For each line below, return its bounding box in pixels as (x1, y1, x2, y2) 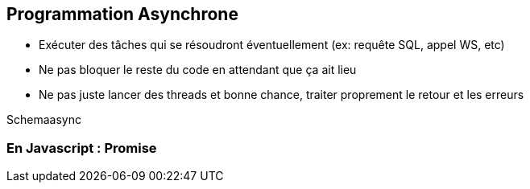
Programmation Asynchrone (6, 4, 238, 24)
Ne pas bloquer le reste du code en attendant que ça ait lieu (39, 63, 357, 77)
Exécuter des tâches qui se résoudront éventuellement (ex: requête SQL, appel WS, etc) (39, 38, 505, 52)
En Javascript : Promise (6, 139, 157, 156)
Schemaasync (6, 113, 81, 127)
